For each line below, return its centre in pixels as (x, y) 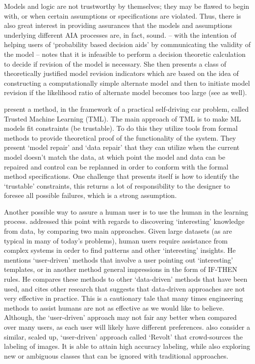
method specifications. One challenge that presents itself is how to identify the (122, 176)
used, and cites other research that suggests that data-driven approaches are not (125, 288)
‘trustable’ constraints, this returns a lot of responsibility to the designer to (117, 185)
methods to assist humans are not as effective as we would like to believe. (114, 307)
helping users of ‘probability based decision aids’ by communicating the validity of (127, 44)
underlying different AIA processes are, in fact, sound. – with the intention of (120, 35)
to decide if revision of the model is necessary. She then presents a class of (115, 63)
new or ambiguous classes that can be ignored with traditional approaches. (116, 355)
